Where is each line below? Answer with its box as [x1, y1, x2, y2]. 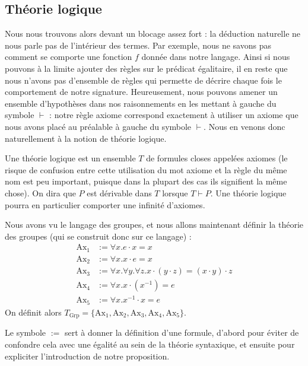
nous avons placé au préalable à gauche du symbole [5, 120, 192, 132]
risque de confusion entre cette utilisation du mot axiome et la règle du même [5, 163, 287, 176]
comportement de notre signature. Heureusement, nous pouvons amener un [5, 85, 278, 98]
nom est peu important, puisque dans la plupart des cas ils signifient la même [5, 175, 287, 187]
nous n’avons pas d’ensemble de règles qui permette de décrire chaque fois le [5, 74, 282, 86]
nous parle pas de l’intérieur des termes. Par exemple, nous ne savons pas [5, 39, 271, 51]
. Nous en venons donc [204, 120, 285, 132]
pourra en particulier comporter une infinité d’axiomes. [5, 198, 205, 211]
